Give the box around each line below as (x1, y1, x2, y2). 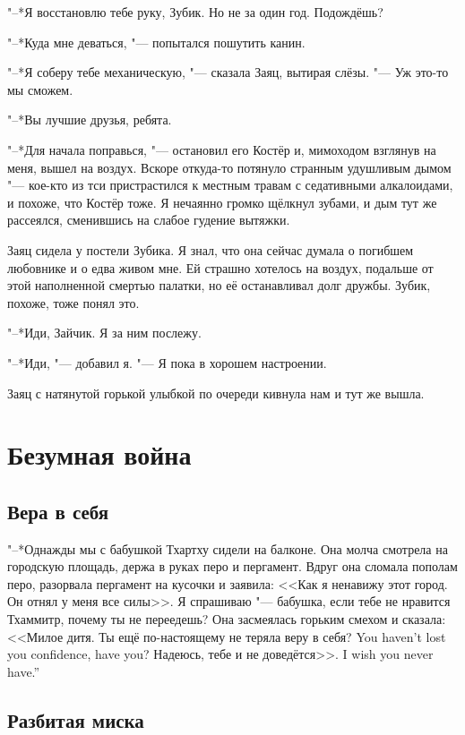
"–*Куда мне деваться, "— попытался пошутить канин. (7, 32, 306, 51)
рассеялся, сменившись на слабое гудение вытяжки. (7, 210, 290, 229)
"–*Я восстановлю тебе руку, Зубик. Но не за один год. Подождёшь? (7, 3, 383, 21)
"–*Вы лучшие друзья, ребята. (7, 110, 172, 129)
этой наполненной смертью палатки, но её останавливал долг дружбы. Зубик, (7, 276, 431, 295)
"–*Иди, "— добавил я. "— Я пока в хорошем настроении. (7, 353, 327, 372)
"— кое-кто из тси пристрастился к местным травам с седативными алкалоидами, (7, 175, 453, 194)
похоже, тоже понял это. (7, 293, 140, 312)
